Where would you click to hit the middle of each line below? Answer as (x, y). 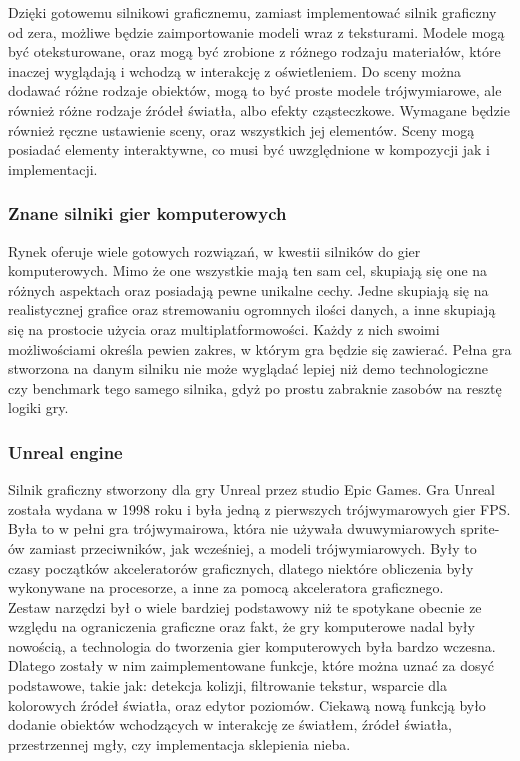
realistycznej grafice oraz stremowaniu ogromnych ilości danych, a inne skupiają (252, 309)
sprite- (480, 528)
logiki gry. (38, 407)
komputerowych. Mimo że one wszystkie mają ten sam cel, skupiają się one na (248, 270)
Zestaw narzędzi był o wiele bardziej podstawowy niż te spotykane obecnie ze (245, 606)
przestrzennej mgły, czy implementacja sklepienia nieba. (179, 743)
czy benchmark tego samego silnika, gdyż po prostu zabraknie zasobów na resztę (255, 387)
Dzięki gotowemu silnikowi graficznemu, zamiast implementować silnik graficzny (252, 12)
